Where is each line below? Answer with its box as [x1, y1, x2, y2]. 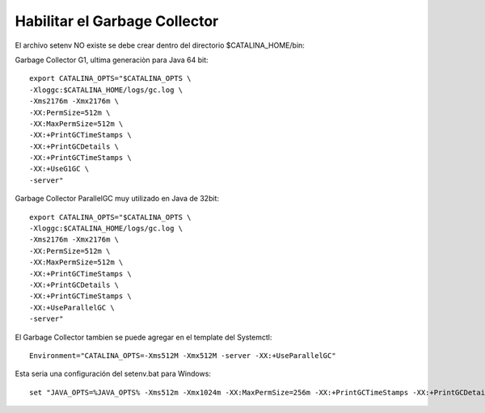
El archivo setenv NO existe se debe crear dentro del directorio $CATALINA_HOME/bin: [15, 40, 305, 50]
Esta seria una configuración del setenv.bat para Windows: [15, 369, 212, 379]
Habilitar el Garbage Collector [15, 12, 219, 30]
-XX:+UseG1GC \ [29, 164, 90, 174]
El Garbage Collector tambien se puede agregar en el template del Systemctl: [15, 332, 272, 342]
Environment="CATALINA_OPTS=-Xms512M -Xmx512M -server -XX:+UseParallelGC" [29, 351, 336, 360]
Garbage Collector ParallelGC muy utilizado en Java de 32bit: [15, 194, 220, 204]
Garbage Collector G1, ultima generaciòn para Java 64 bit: [15, 55, 209, 65]
